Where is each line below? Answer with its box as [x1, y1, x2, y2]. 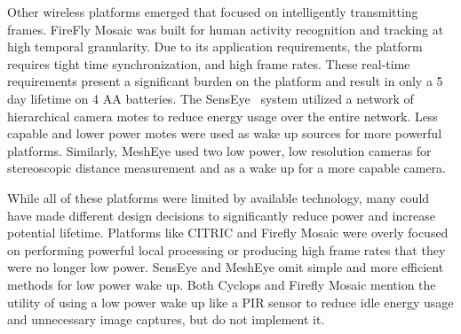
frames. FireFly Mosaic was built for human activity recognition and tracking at [7, 19, 444, 38]
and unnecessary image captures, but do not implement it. [7, 310, 325, 329]
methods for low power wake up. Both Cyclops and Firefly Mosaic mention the [7, 275, 436, 293]
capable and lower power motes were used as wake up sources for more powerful [7, 124, 442, 143]
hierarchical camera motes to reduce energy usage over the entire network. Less [7, 106, 438, 125]
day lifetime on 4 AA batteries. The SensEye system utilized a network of [7, 89, 414, 107]
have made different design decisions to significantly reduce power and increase [7, 206, 435, 224]
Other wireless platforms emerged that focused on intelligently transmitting [7, 3, 418, 20]
